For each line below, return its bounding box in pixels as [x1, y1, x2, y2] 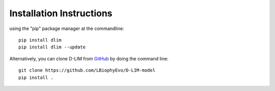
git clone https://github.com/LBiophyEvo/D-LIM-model [18, 68, 155, 73]
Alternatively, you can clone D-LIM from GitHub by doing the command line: [9, 55, 169, 62]
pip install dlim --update [18, 44, 86, 50]
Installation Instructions [9, 8, 113, 19]
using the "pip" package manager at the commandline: [9, 25, 124, 32]
